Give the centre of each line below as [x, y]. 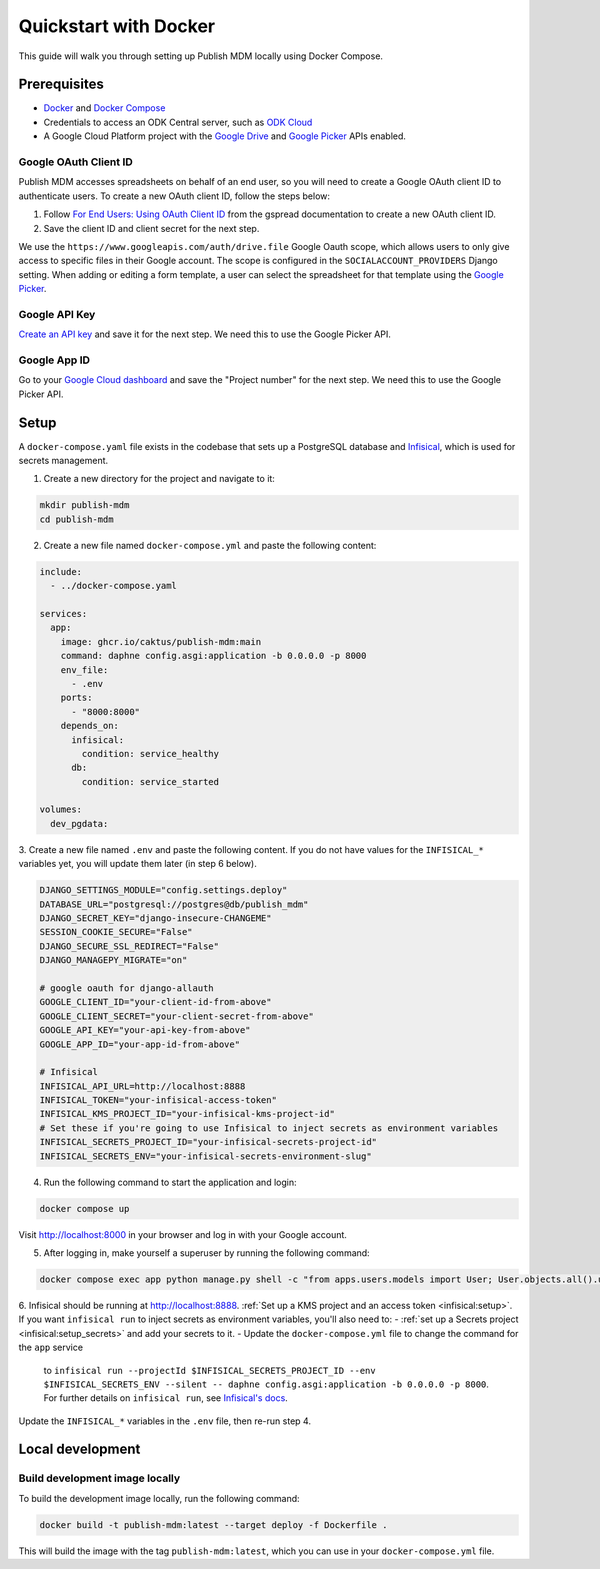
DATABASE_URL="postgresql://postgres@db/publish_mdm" [174, 904]
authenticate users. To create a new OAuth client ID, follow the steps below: [174, 196]
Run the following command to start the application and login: [170, 1182]
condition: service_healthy [150, 753]
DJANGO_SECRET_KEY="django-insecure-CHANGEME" [155, 918]
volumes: [61, 809]
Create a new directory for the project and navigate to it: [159, 479]
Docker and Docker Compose [104, 108]
